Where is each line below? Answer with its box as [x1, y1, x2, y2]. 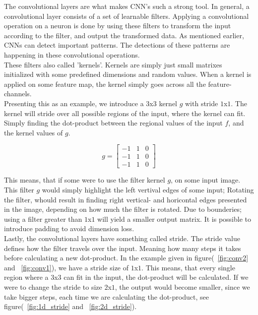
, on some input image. [171, 175, 241, 185]
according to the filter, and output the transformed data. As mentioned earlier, [4, 30, 244, 40]
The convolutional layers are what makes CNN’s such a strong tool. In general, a [4, 1, 250, 11]
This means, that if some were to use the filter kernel [4, 175, 165, 185]
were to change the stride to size [4, 281, 102, 292]
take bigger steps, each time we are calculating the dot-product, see [4, 291, 209, 302]
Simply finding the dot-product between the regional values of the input [4, 118, 223, 128]
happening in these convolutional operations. [4, 49, 140, 60]
